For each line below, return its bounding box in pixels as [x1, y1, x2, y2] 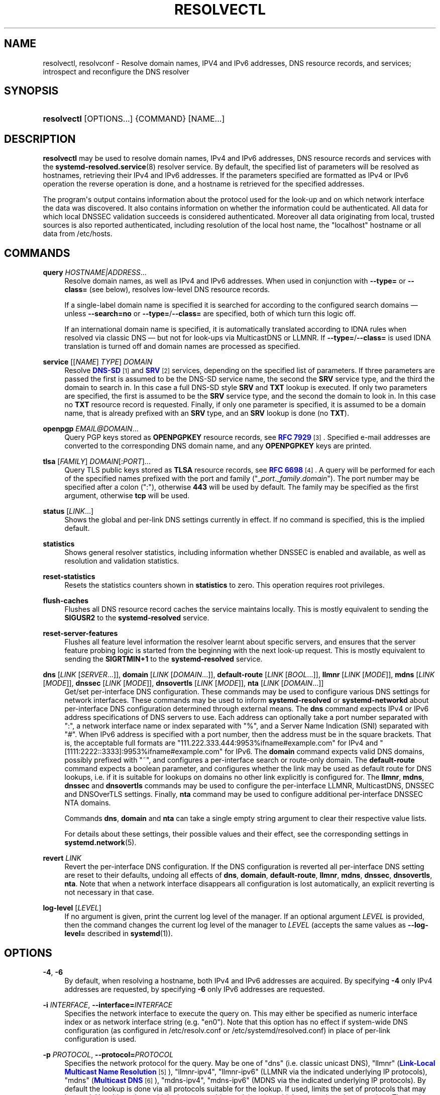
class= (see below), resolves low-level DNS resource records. [64, 285, 270, 294]
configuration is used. [64, 1034, 137, 1043]
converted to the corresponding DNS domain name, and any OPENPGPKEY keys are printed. [64, 441, 372, 450]
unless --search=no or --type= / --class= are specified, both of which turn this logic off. [64, 309, 356, 318]
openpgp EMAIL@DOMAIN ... [43, 424, 139, 433]
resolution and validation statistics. [64, 557, 179, 566]
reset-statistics [43, 572, 95, 581]
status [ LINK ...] [43, 507, 94, 516]
